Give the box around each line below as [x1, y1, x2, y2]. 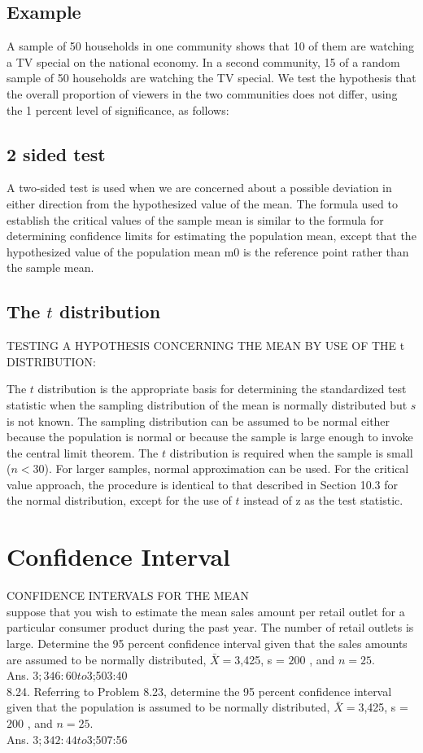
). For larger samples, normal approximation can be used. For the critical [44, 460, 409, 477]
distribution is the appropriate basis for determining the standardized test [37, 380, 407, 397]
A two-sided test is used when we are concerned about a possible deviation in [7, 179, 392, 196]
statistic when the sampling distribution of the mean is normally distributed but [7, 396, 408, 413]
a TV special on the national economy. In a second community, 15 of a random [7, 53, 400, 70]
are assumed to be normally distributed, [7, 650, 207, 668]
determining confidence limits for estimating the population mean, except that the [7, 227, 416, 244]
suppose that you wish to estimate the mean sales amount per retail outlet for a [7, 602, 405, 619]
